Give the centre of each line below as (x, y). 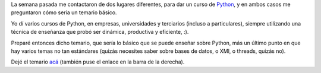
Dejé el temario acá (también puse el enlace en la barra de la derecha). (98, 62)
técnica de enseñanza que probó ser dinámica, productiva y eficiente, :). (100, 32)
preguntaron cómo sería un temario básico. (64, 12)
